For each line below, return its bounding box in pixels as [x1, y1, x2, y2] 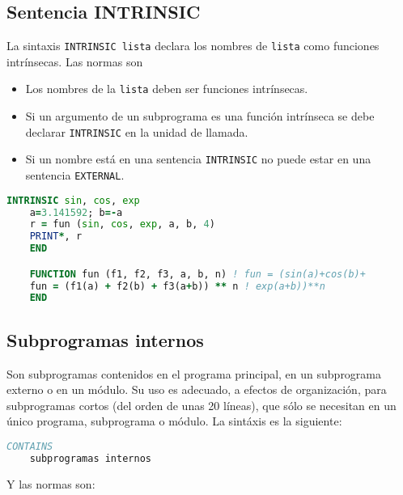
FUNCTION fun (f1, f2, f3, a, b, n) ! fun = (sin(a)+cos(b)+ [29, 268, 366, 280]
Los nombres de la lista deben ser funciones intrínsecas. [25, 80, 308, 97]
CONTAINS [6, 440, 53, 452]
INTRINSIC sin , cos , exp [6, 194, 140, 206]
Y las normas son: [6, 475, 95, 492]
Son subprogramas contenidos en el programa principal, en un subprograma [6, 365, 382, 382]
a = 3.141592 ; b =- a [29, 206, 123, 218]
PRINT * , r [29, 231, 83, 243]
